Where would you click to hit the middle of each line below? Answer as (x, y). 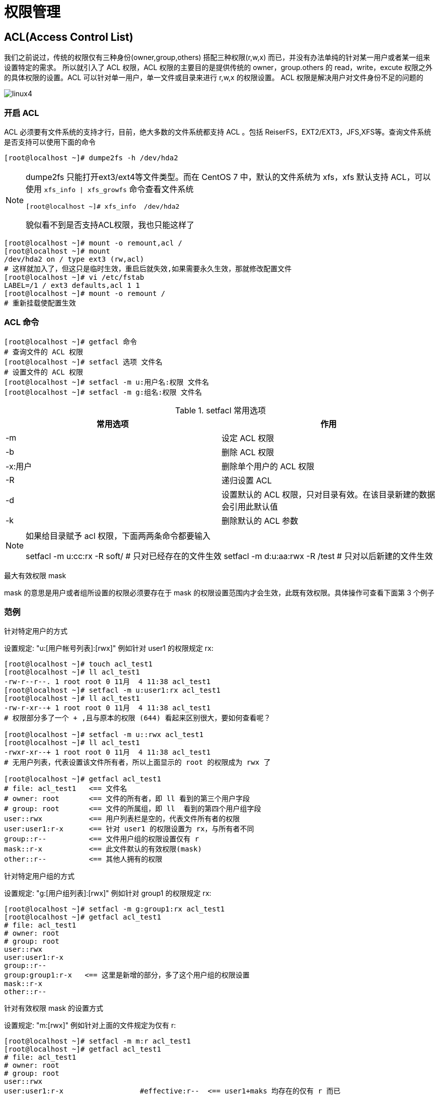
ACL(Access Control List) (69, 37)
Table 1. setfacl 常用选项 (221, 410)
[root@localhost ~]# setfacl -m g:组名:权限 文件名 (103, 392)
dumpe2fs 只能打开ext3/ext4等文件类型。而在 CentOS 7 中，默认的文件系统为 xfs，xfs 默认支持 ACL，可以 (228, 177)
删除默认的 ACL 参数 (260, 521)
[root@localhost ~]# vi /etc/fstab (74, 277)
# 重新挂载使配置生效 (40, 303)
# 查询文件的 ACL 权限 (44, 352)
